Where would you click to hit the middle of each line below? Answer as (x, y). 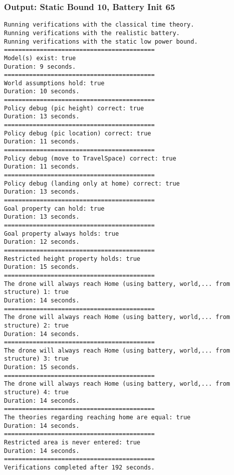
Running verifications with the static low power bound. (101, 41)
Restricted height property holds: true (72, 259)
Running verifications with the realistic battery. (92, 33)
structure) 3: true (36, 359)
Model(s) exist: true (40, 58)
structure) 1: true (36, 292)
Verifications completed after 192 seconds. (79, 467)
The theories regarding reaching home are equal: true (97, 418)
